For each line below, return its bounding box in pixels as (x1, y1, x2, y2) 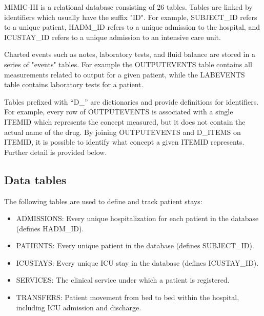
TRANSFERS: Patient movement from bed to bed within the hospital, (16, 292, 239, 303)
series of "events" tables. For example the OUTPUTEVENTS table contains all (4, 58, 252, 69)
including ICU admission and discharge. (16, 302, 141, 312)
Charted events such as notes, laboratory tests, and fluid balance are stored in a (4, 49, 255, 60)
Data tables (4, 171, 67, 187)
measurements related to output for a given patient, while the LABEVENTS (4, 69, 245, 80)
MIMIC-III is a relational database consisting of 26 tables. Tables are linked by (4, 2, 253, 12)
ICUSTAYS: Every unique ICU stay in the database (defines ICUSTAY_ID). (16, 257, 259, 268)
